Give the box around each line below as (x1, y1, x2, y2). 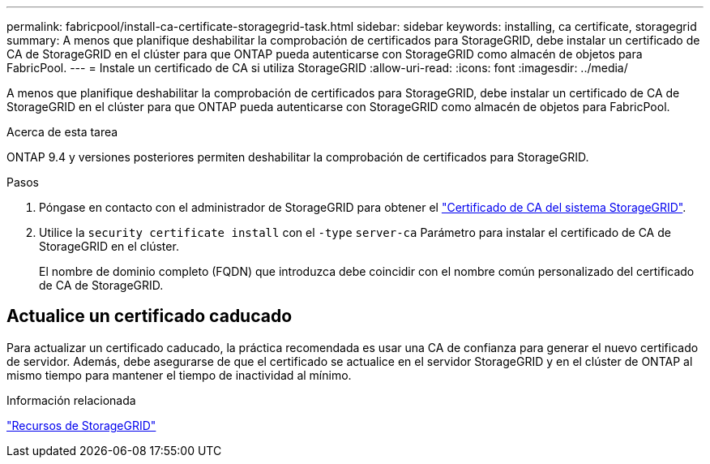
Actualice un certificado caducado (6, 306, 293, 327)
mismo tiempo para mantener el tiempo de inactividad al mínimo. (6, 367, 352, 382)
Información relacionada (6, 393, 136, 407)
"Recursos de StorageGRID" (6, 418, 156, 432)
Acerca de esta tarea (6, 125, 118, 139)
